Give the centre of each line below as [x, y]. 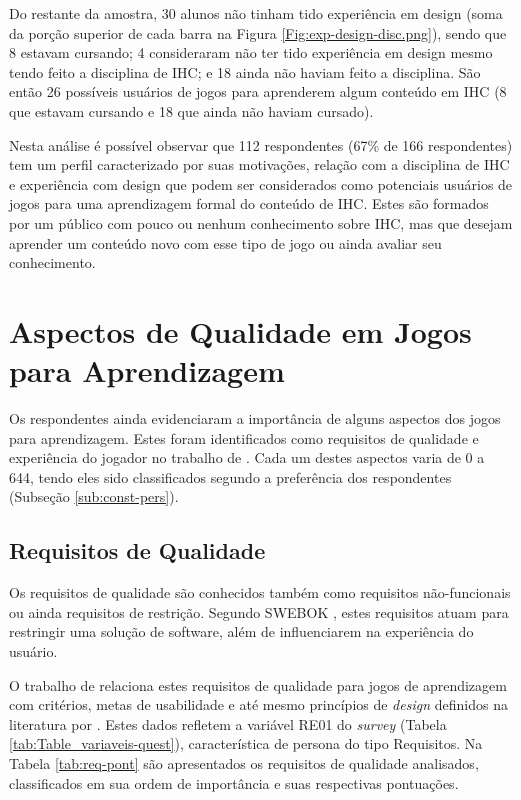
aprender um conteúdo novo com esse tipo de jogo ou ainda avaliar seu [225, 242]
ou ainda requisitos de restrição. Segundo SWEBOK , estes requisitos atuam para [259, 611]
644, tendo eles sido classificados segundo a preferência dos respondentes [230, 476]
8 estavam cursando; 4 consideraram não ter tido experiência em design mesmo [251, 52]
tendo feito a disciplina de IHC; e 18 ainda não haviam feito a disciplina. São [245, 71]
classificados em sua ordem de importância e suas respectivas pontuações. [234, 782]
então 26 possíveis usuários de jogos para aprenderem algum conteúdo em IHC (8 [258, 91]
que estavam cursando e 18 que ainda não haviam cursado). [191, 110]
